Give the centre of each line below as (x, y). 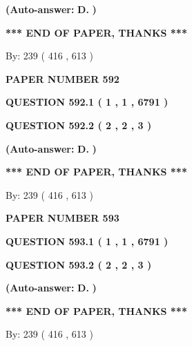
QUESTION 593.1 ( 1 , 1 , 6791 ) (87, 241)
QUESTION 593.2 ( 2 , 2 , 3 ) (79, 264)
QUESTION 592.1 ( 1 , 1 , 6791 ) (87, 102)
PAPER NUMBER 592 (63, 78)
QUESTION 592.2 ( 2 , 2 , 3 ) (79, 125)
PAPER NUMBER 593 (63, 218)
